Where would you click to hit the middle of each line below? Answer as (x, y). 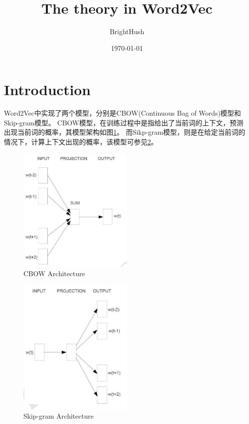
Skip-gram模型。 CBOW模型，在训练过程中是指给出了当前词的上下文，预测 (124, 122)
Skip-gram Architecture (59, 416)
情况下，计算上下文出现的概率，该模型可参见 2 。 (81, 142)
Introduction (47, 90)
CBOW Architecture (54, 273)
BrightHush (127, 31)
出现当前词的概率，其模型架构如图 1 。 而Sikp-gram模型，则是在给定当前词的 (125, 132)
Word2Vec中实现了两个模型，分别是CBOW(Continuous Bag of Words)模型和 (123, 113)
